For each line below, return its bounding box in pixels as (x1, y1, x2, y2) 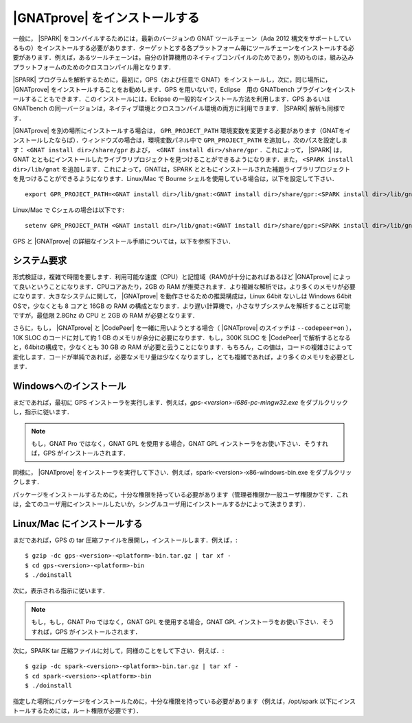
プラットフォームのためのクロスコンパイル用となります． (12, 62, 175, 71)
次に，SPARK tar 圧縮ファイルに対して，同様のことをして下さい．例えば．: (12, 647, 225, 655)
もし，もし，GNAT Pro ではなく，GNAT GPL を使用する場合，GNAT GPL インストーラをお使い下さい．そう (31, 618, 334, 626)
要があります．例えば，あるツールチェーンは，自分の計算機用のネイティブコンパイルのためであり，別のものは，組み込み (12, 54, 354, 62)
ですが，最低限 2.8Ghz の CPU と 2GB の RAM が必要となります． (12, 311, 199, 320)
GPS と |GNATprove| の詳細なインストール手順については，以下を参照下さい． (12, 237, 235, 245)
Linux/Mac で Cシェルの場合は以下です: (12, 206, 125, 214)
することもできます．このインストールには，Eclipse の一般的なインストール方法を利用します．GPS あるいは (24, 95, 331, 103)
